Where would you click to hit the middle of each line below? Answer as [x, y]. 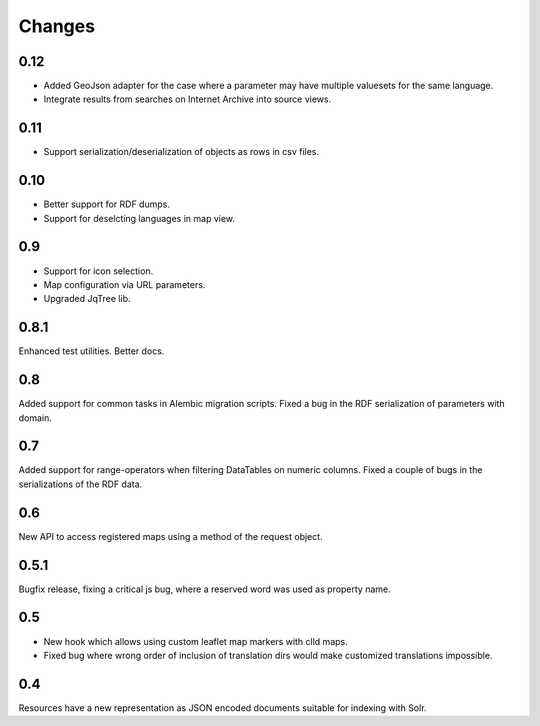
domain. [35, 417]
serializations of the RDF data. [80, 484]
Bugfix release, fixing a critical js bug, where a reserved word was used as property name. [205, 589]
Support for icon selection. [98, 271]
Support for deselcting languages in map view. [139, 218]
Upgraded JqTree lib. [87, 299]
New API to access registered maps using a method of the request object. [171, 536]
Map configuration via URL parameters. [124, 284]
